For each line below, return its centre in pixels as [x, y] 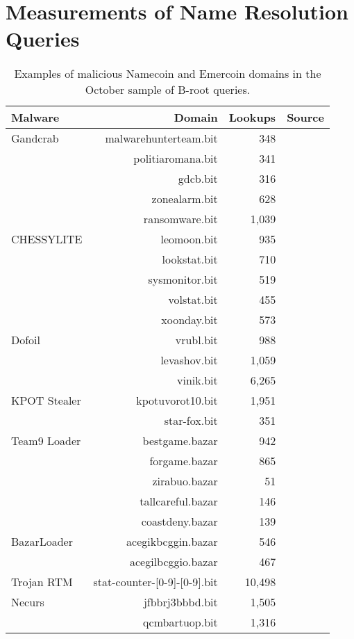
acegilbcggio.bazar [174, 562]
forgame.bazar [184, 461]
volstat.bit [193, 300]
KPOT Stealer [46, 401]
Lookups [252, 118]
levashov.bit [189, 360]
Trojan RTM [42, 582]
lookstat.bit [190, 259]
